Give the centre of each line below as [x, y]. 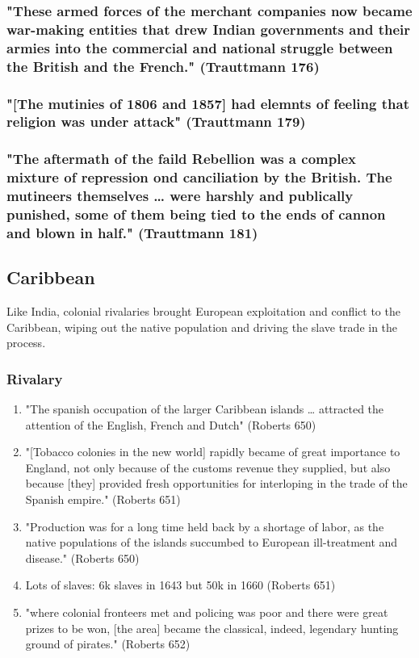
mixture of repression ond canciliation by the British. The [199, 177]
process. [26, 343]
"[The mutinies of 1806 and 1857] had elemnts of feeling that [208, 103]
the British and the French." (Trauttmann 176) [163, 66]
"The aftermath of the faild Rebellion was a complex [181, 159]
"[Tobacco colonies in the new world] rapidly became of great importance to [213, 452]
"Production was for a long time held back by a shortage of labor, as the [205, 526]
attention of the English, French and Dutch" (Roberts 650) [171, 424]
